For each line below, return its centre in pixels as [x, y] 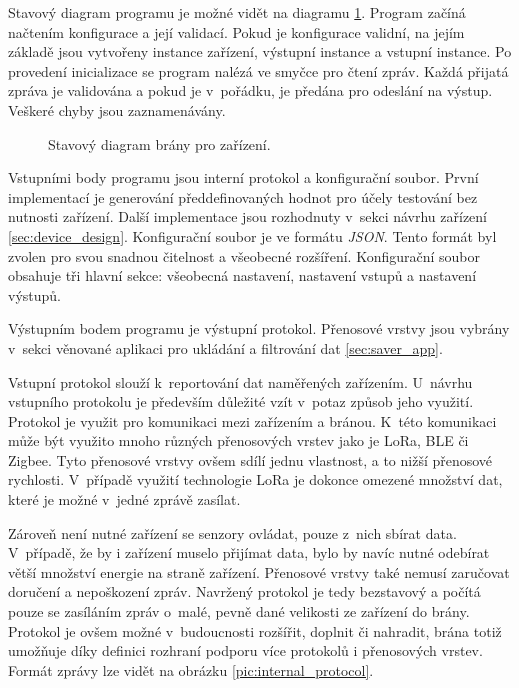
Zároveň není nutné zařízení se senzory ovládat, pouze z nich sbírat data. [232, 532]
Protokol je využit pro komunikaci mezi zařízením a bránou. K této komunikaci [252, 420]
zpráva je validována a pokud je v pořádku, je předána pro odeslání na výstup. [250, 90]
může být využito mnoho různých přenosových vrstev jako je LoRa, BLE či [238, 440]
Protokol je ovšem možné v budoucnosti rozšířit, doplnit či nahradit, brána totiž [255, 630]
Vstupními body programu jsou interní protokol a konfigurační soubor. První [243, 177]
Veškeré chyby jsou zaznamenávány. [117, 109]
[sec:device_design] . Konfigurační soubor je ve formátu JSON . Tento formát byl [252, 235]
